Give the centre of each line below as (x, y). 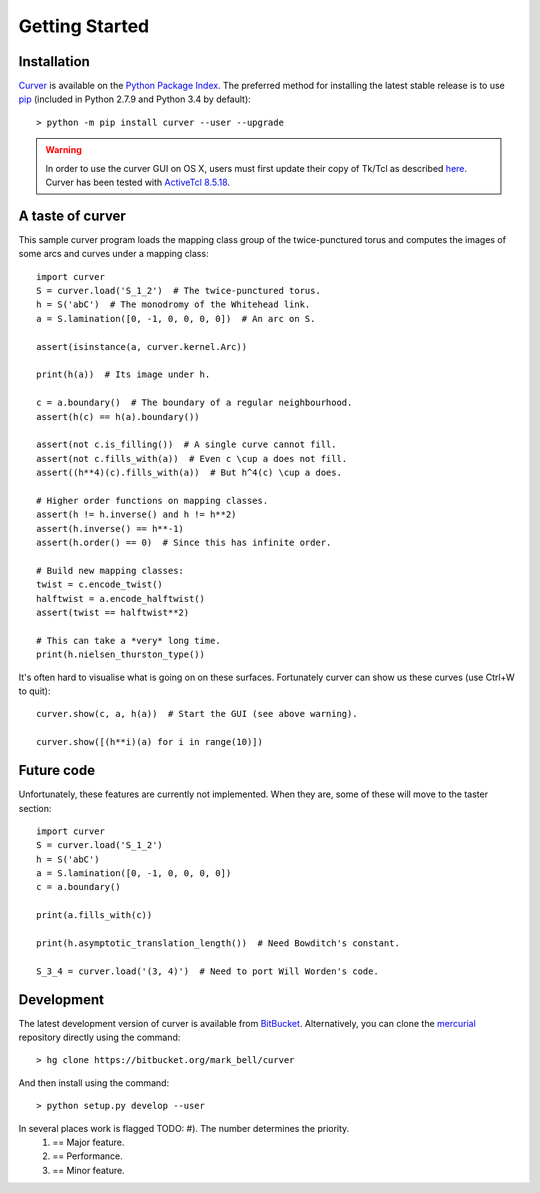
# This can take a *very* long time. (129, 640)
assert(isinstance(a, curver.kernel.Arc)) (142, 346)
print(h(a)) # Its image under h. (123, 374)
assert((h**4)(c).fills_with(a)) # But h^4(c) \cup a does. (189, 473)
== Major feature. (88, 1142)
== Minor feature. (88, 1170)
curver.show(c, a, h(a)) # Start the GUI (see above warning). (197, 714)
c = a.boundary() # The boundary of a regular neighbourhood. (194, 403)
